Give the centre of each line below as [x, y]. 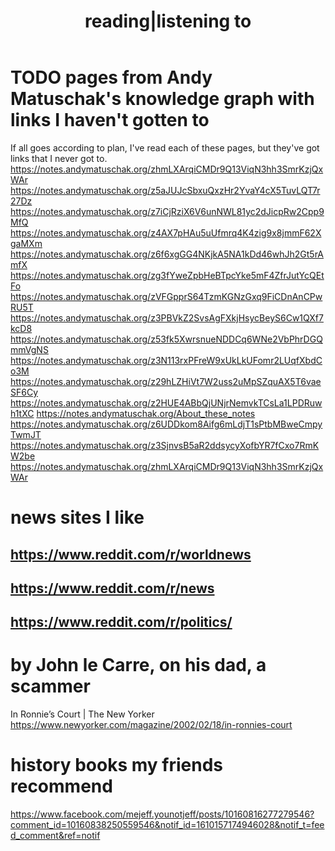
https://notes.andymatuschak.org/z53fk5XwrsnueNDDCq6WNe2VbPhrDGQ [166, 339]
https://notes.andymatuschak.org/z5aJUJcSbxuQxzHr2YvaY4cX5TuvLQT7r [165, 190]
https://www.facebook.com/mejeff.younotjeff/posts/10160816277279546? [162, 814]
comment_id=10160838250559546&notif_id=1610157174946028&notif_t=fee [167, 825]
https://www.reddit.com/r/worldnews [131, 554]
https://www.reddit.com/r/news [112, 588]
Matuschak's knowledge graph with [162, 99]
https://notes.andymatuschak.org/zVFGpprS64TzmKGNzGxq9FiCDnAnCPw [166, 296]
